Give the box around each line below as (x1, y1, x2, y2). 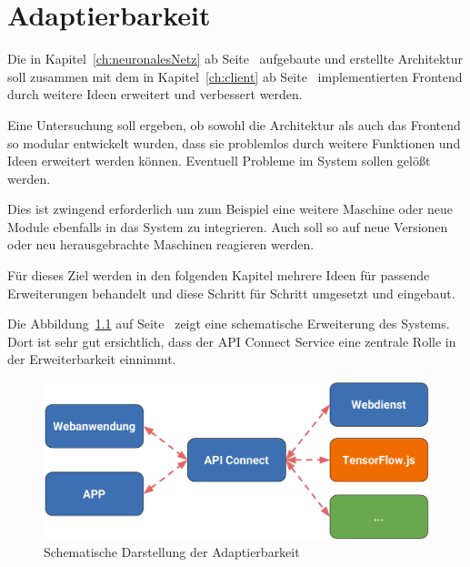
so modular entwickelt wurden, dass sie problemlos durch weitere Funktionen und (7, 133, 461, 152)
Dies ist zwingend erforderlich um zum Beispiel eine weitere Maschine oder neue (7, 199, 454, 218)
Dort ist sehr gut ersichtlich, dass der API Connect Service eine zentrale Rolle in (7, 331, 456, 350)
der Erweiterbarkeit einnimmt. (7, 349, 176, 369)
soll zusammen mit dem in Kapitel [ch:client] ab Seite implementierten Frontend (7, 66, 463, 86)
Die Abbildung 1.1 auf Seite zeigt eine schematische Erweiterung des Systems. (7, 314, 450, 333)
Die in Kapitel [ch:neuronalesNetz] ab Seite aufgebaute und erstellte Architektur (7, 49, 464, 68)
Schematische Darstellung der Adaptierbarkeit (44, 542, 300, 562)
